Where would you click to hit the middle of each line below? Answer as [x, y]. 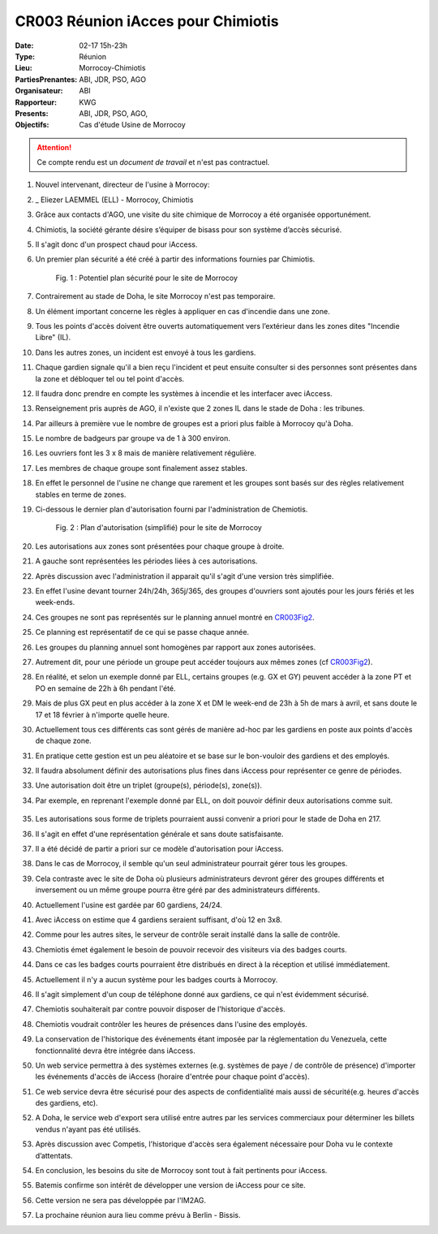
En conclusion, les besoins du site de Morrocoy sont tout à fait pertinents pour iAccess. [181, 1171]
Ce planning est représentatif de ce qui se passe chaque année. [142, 632]
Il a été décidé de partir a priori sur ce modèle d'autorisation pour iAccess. [159, 849]
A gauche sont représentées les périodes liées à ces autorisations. [146, 561]
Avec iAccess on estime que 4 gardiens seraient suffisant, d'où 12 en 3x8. [159, 919]
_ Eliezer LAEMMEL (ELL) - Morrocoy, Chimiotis [114, 200]
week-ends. [55, 602]
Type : [25, 56]
